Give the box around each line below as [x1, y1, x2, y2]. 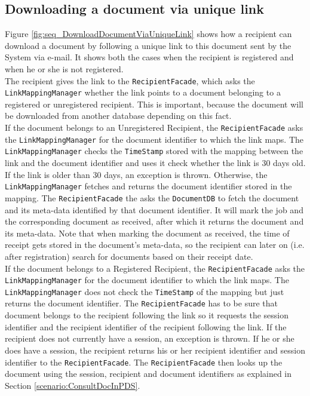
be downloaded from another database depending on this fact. [5, 109, 232, 122]
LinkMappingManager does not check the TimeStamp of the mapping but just [5, 285, 284, 297]
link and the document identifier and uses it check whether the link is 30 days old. [5, 156, 306, 169]
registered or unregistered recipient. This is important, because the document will [5, 97, 303, 110]
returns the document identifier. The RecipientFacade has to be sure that [5, 297, 278, 309]
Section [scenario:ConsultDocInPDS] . [5, 379, 140, 391]
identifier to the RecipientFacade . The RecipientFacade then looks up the [5, 355, 283, 368]
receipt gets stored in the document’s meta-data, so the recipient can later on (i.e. [5, 238, 305, 251]
